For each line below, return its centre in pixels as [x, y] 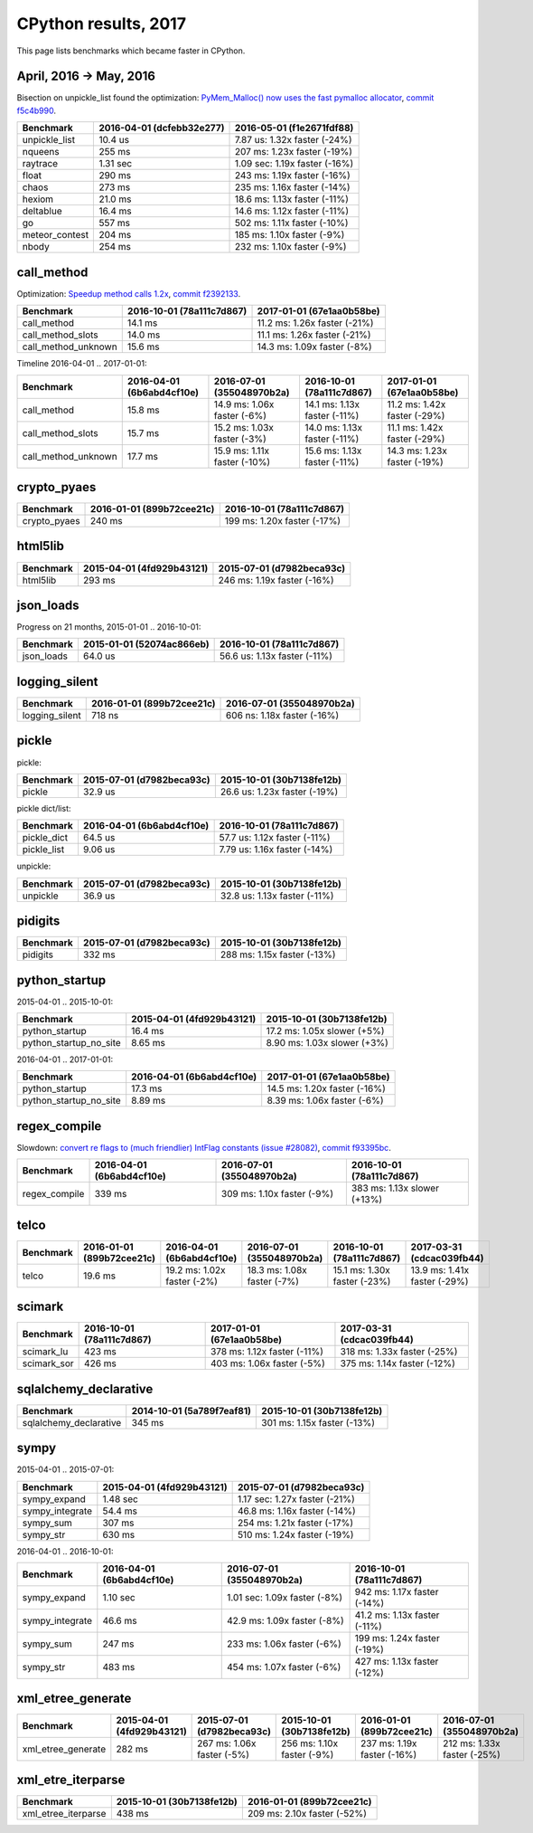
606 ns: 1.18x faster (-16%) [283, 715]
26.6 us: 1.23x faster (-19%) [279, 792]
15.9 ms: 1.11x [242, 451]
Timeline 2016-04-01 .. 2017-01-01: [82, 364]
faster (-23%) [362, 1281]
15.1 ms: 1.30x [361, 1269]
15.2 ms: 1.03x [244, 427]
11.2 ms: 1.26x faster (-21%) [315, 323]
